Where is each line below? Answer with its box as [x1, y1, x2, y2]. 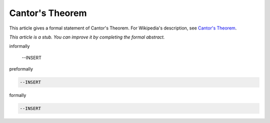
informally [9, 43, 30, 49]
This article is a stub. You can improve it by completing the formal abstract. [9, 34, 165, 40]
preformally [9, 66, 33, 72]
